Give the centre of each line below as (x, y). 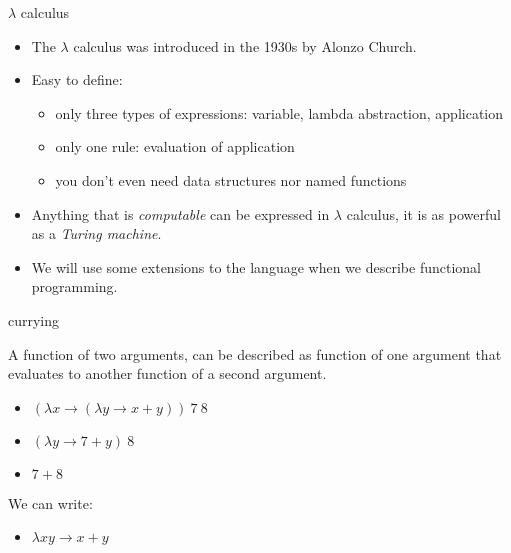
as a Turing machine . (96, 233)
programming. (74, 286)
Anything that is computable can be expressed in (180, 213)
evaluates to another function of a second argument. (167, 373)
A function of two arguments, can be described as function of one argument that (255, 353)
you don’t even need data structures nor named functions (231, 179)
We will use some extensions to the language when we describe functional (256, 266)
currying (34, 319)
